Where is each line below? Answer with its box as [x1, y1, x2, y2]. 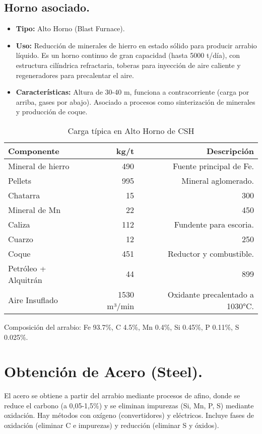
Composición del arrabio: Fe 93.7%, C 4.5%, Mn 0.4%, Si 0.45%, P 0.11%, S [4, 321, 239, 332]
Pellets [8, 174, 32, 186]
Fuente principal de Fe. [173, 160, 254, 172]
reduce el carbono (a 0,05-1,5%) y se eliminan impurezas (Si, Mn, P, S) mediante [4, 400, 254, 410]
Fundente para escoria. [174, 218, 254, 230]
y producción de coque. [16, 106, 88, 117]
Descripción [206, 144, 254, 157]
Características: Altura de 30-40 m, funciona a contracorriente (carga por [16, 87, 249, 97]
